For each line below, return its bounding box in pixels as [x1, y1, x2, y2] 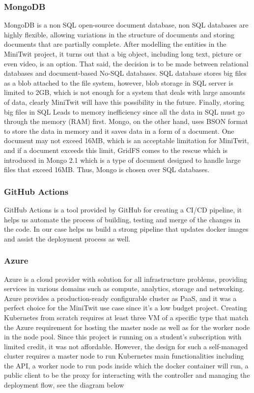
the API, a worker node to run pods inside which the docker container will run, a [4, 360, 249, 370]
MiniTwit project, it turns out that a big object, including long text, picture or [4, 49, 242, 59]
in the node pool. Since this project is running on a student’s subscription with [4, 332, 242, 342]
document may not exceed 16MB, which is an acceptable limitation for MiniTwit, [4, 135, 249, 146]
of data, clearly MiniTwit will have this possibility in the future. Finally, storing [4, 96, 245, 107]
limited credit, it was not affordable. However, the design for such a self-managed [4, 341, 248, 351]
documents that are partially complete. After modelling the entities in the [4, 39, 226, 49]
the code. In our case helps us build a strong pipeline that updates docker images [4, 224, 249, 234]
